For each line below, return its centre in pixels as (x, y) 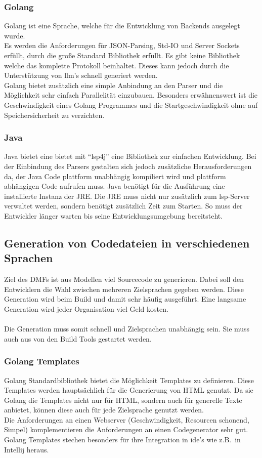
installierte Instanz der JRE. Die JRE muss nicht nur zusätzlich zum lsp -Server (127, 196)
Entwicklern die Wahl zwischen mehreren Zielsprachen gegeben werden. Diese (124, 289)
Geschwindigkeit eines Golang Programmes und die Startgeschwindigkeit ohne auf (131, 105)
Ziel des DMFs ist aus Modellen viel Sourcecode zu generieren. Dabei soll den (124, 279)
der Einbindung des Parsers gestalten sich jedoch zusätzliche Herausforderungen (128, 166)
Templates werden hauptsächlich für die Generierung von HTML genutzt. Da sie (129, 390)
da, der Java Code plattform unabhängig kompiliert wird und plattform (115, 176)
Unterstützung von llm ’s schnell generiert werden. (81, 75)
